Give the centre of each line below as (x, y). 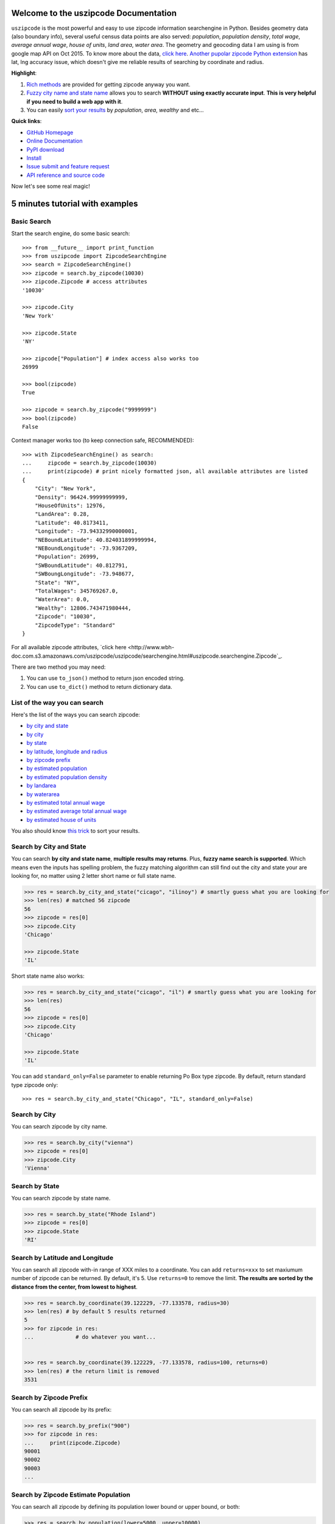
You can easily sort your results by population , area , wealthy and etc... (115, 110)
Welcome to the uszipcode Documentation (94, 13)
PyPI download (45, 149)
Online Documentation (55, 141)
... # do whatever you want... (90, 1337)
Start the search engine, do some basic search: (71, 233)
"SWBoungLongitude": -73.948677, (85, 574)
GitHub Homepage (50, 132)
